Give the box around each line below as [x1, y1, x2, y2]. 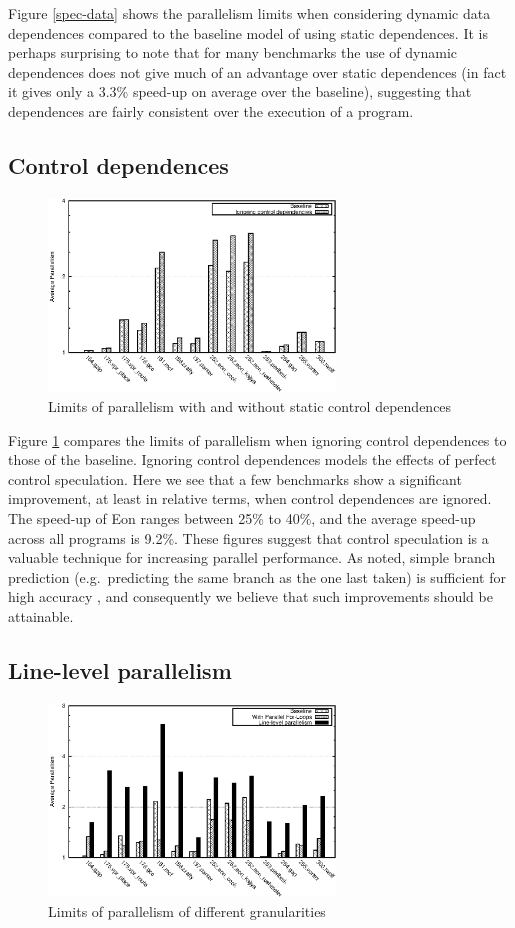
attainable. [8, 605, 74, 626]
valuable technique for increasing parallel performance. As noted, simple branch [8, 547, 496, 568]
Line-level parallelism [8, 654, 232, 685]
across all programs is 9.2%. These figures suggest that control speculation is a [8, 527, 489, 548]
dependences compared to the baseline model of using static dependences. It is [8, 22, 488, 43]
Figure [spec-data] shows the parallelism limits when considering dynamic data [8, 3, 491, 23]
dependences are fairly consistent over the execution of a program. [8, 100, 414, 121]
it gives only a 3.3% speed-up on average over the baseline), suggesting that [8, 81, 472, 102]
